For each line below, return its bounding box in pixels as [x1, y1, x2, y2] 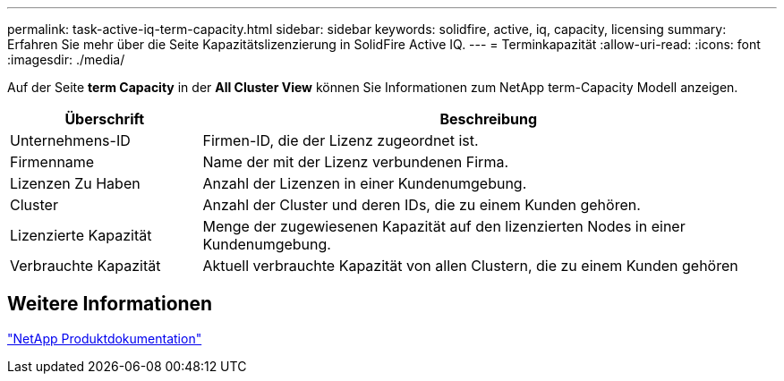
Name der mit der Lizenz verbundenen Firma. [202, 153, 508, 171]
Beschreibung [439, 110, 538, 128]
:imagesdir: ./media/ [7, 52, 125, 67]
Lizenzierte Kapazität [10, 226, 152, 244]
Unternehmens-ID [10, 131, 131, 149]
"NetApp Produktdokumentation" [7, 330, 202, 346]
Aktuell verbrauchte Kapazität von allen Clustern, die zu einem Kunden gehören [202, 257, 738, 275]
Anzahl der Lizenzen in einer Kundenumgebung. [202, 174, 527, 192]
